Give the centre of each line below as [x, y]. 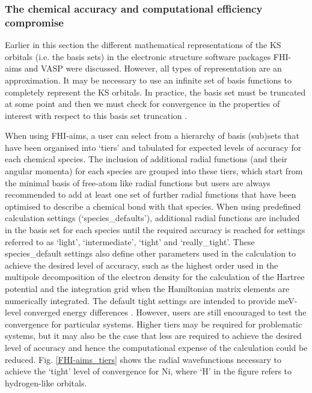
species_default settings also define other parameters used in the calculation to [151, 253]
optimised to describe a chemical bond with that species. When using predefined [153, 206]
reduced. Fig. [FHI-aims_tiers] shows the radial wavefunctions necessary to [143, 359]
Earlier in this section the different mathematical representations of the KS [143, 45]
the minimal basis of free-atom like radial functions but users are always [138, 182]
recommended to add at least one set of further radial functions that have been [151, 194]
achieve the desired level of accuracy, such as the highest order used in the [142, 265]
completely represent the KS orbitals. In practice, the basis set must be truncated [155, 92]
